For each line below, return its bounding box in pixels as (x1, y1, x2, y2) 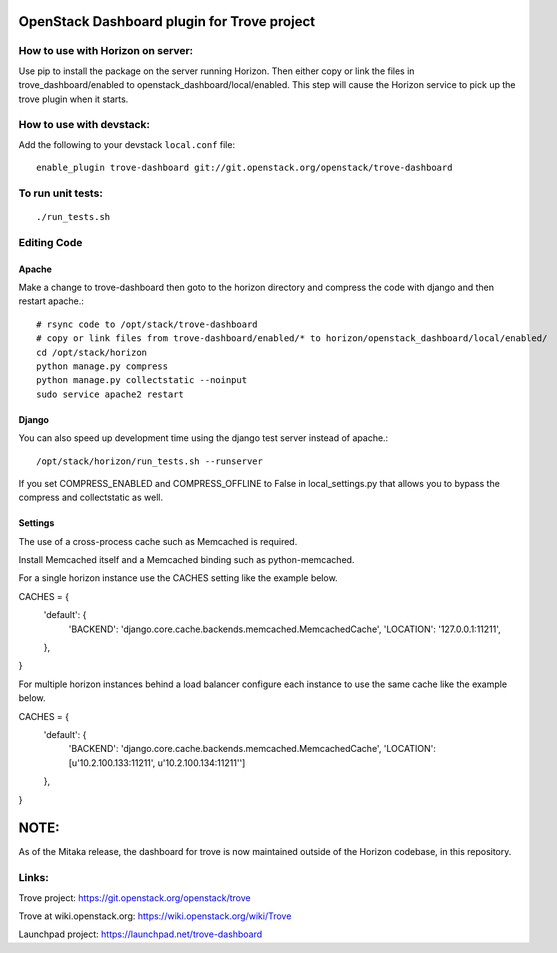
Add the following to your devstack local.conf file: (18, 138, 235, 150)
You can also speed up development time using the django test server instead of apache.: (18, 432, 389, 444)
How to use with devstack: (18, 118, 150, 132)
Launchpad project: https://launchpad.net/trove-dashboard (18, 928, 263, 940)
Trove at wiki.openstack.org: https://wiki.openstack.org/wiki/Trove (18, 910, 292, 922)
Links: (18, 871, 49, 885)
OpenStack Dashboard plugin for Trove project (18, 13, 315, 30)
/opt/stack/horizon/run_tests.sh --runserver (36, 455, 264, 467)
